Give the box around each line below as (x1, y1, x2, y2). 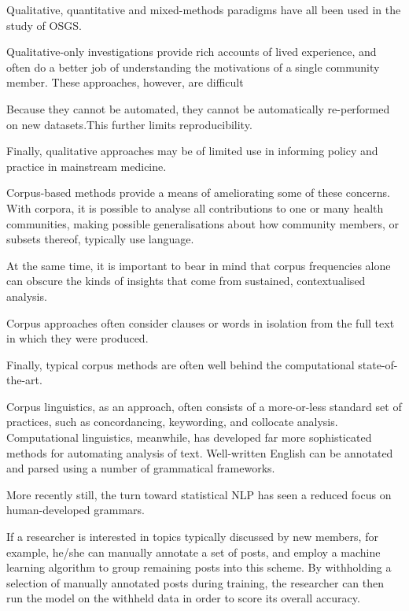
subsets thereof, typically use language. (6, 231, 194, 247)
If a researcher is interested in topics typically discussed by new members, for (6, 528, 378, 545)
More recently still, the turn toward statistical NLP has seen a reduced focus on (6, 486, 392, 502)
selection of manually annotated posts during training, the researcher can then (6, 574, 385, 591)
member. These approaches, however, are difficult (6, 74, 244, 91)
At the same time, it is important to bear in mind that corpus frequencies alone (6, 257, 391, 273)
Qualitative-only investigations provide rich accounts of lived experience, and (6, 43, 377, 60)
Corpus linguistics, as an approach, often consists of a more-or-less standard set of (6, 398, 402, 414)
